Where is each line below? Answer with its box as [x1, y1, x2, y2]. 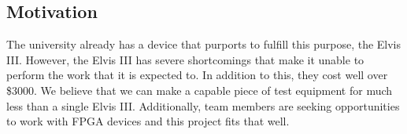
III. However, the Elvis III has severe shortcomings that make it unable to [6, 51, 364, 67]
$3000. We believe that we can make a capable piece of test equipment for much [6, 81, 393, 98]
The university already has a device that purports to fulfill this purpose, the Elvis [6, 36, 401, 53]
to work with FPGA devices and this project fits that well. [6, 113, 290, 129]
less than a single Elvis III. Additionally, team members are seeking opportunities [6, 97, 400, 114]
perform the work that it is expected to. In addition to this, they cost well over [6, 67, 388, 83]
